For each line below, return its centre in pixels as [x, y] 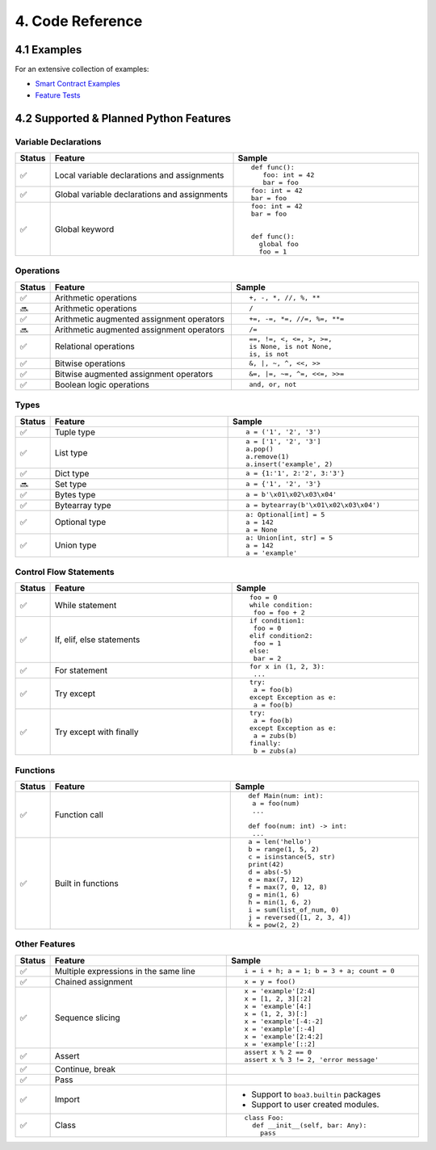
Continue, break [85, 1068]
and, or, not [273, 385]
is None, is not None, [291, 346]
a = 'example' [272, 553]
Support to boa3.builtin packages [316, 1094]
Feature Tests [58, 95]
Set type [71, 484]
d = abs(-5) [270, 872]
